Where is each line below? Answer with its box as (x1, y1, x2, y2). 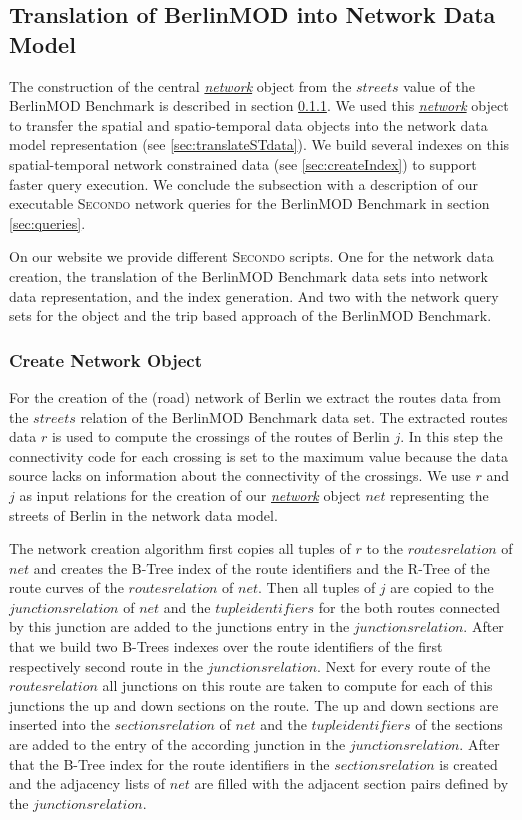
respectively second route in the (9, 655, 203, 676)
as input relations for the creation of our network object (19, 484, 361, 505)
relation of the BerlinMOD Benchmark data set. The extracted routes (80, 406, 508, 427)
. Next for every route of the (317, 655, 491, 676)
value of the (403, 75, 475, 96)
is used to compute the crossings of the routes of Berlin (51, 426, 390, 447)
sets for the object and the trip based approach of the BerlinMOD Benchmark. (9, 305, 492, 326)
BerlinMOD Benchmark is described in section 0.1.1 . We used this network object (9, 95, 509, 116)
